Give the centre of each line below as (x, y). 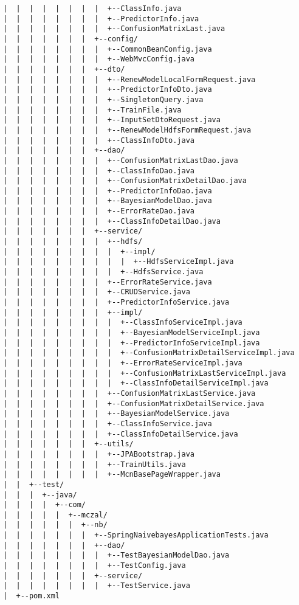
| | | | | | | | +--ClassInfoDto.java (99, 140)
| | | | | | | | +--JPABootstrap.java (99, 454)
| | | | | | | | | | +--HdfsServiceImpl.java (119, 262)
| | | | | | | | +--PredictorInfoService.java (116, 302)
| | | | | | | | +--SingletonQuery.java (103, 99)
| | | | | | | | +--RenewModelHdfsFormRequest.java (127, 130)
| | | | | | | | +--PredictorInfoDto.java (108, 90)
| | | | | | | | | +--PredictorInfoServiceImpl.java (132, 343)
